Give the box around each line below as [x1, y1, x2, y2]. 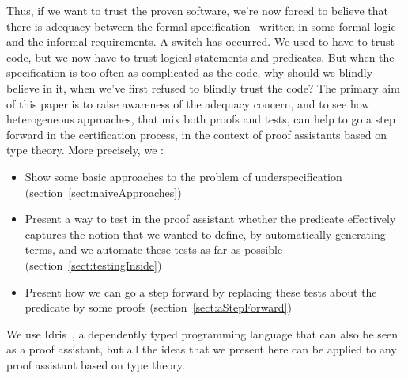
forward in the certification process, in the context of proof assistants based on [6, 126, 387, 142]
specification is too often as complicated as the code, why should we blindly [6, 64, 373, 81]
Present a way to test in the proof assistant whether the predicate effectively [25, 210, 396, 227]
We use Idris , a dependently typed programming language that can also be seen [6, 325, 399, 342]
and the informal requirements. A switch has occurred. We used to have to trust [6, 33, 395, 50]
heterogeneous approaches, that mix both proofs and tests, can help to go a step [6, 111, 395, 127]
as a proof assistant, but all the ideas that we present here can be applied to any [6, 341, 397, 357]
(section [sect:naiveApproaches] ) [25, 183, 182, 200]
